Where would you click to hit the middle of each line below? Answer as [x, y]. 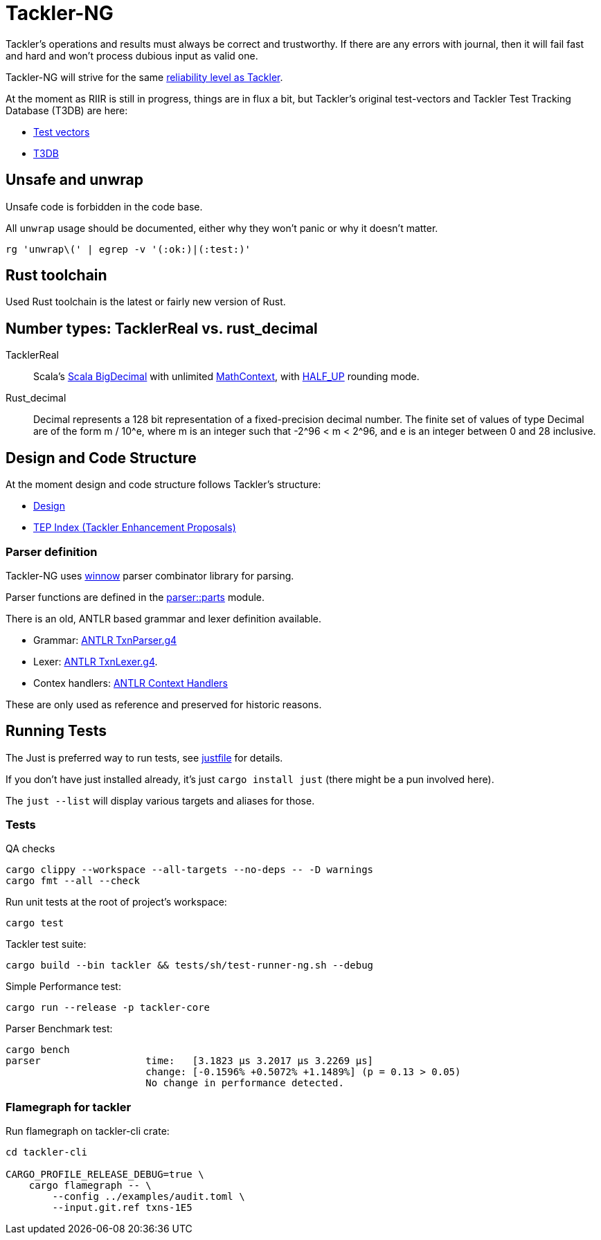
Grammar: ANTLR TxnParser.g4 [105, 640]
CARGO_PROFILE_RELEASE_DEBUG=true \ [105, 1175]
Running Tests [56, 731]
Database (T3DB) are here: [67, 110]
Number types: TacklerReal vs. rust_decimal [162, 328]
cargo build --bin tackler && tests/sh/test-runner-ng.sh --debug [190, 965]
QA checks [30, 849]
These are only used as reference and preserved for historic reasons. [164, 704]
